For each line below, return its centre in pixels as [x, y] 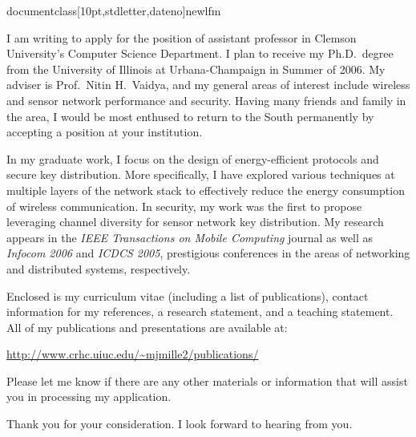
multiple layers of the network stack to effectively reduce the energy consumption [206, 190]
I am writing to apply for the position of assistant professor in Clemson [182, 37]
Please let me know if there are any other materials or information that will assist [207, 380]
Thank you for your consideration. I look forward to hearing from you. [180, 424]
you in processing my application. [89, 397]
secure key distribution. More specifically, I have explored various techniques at [201, 174]
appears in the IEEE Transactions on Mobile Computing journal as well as [190, 237]
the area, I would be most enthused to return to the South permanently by [190, 116]
